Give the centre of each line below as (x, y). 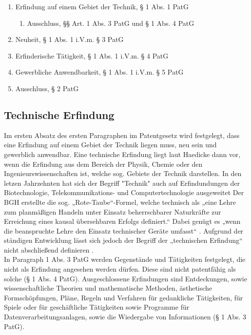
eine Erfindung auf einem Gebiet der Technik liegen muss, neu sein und (110, 145)
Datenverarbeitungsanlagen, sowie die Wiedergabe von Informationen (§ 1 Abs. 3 (125, 317)
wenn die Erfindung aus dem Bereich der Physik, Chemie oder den (103, 164)
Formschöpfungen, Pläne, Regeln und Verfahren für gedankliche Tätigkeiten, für (124, 297)
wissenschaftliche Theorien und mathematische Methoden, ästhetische (108, 288)
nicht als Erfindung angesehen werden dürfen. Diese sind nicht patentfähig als (120, 269)
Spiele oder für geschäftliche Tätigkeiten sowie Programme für (97, 307)
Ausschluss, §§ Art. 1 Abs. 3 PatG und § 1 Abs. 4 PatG (111, 23)
